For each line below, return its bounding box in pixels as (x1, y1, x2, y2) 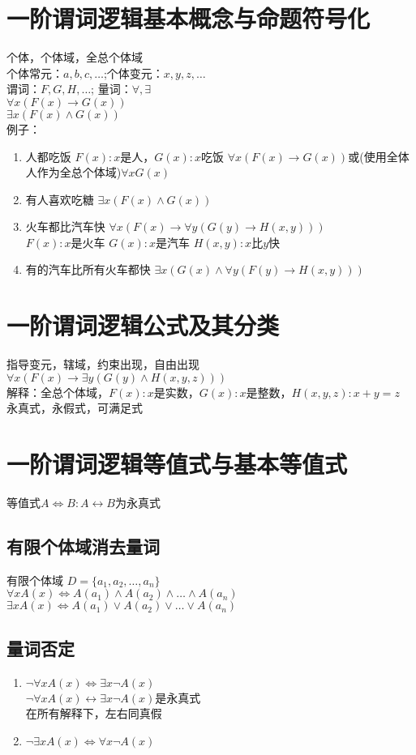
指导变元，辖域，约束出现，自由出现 (6, 356, 199, 373)
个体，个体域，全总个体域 (6, 49, 143, 66)
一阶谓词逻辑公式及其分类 (6, 309, 280, 342)
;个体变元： (103, 64, 164, 81)
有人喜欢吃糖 (25, 190, 94, 207)
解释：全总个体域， (6, 383, 109, 400)
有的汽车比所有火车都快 (25, 261, 151, 278)
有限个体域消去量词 (6, 534, 160, 559)
